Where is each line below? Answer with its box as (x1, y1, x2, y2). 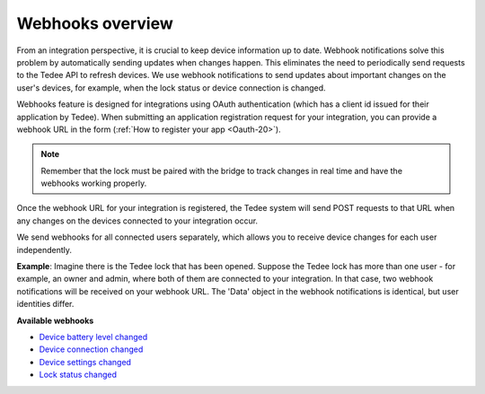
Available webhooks (16, 315, 94, 326)
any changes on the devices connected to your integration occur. (16, 215, 259, 226)
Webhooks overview (16, 13, 174, 33)
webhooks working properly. (40, 178, 147, 188)
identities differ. (16, 299, 75, 310)
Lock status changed (39, 369, 117, 381)
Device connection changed (39, 344, 144, 355)
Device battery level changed (39, 331, 148, 342)
